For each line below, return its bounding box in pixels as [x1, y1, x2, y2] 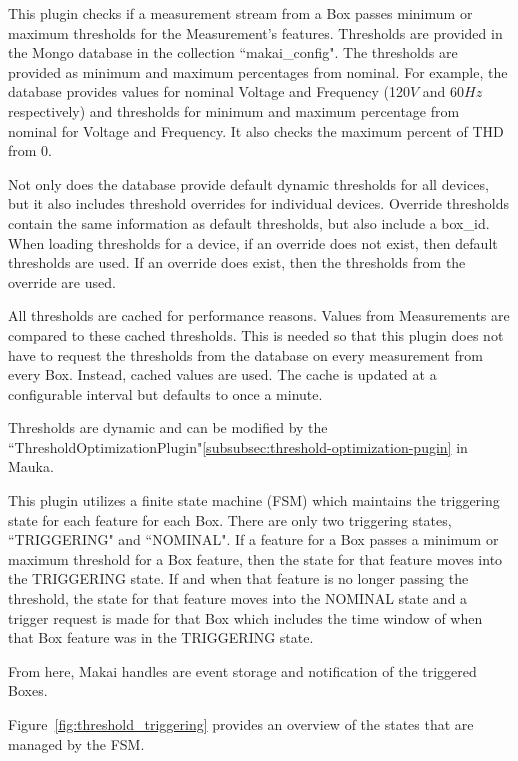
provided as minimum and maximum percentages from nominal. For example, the [8, 61, 508, 82]
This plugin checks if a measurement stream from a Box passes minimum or [8, 3, 473, 23]
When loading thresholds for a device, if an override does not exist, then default [8, 232, 498, 253]
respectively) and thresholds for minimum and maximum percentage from [8, 100, 460, 121]
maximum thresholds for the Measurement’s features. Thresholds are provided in [8, 22, 503, 43]
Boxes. [8, 680, 48, 701]
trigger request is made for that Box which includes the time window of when [8, 607, 483, 628]
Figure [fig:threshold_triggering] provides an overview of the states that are [8, 714, 474, 734]
